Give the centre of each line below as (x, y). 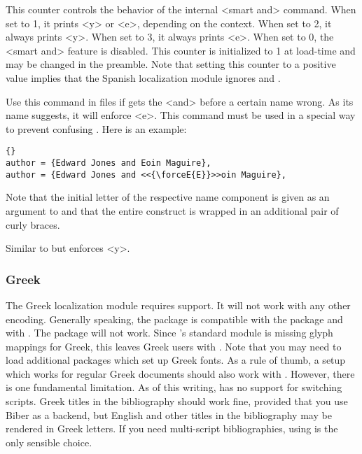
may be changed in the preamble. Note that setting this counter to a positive (171, 64)
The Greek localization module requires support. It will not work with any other (178, 305)
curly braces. (33, 224)
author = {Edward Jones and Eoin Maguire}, (109, 163)
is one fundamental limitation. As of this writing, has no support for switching (174, 387)
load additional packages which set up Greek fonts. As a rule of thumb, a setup (176, 360)
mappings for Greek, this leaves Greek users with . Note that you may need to (174, 346)
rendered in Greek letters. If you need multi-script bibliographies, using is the (172, 428)
